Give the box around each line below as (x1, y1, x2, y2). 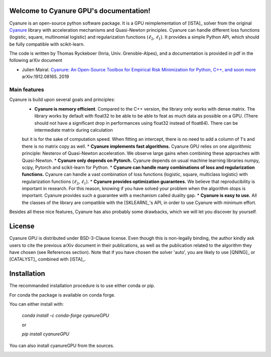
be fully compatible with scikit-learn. (9, 41, 85, 47)
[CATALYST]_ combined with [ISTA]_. (9, 256, 86, 262)
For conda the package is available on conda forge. (9, 292, 115, 298)
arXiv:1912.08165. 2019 (22, 73, 69, 80)
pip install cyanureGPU (22, 331, 70, 337)
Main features (9, 86, 45, 93)
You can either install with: (9, 301, 64, 307)
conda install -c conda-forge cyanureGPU (22, 312, 109, 319)
